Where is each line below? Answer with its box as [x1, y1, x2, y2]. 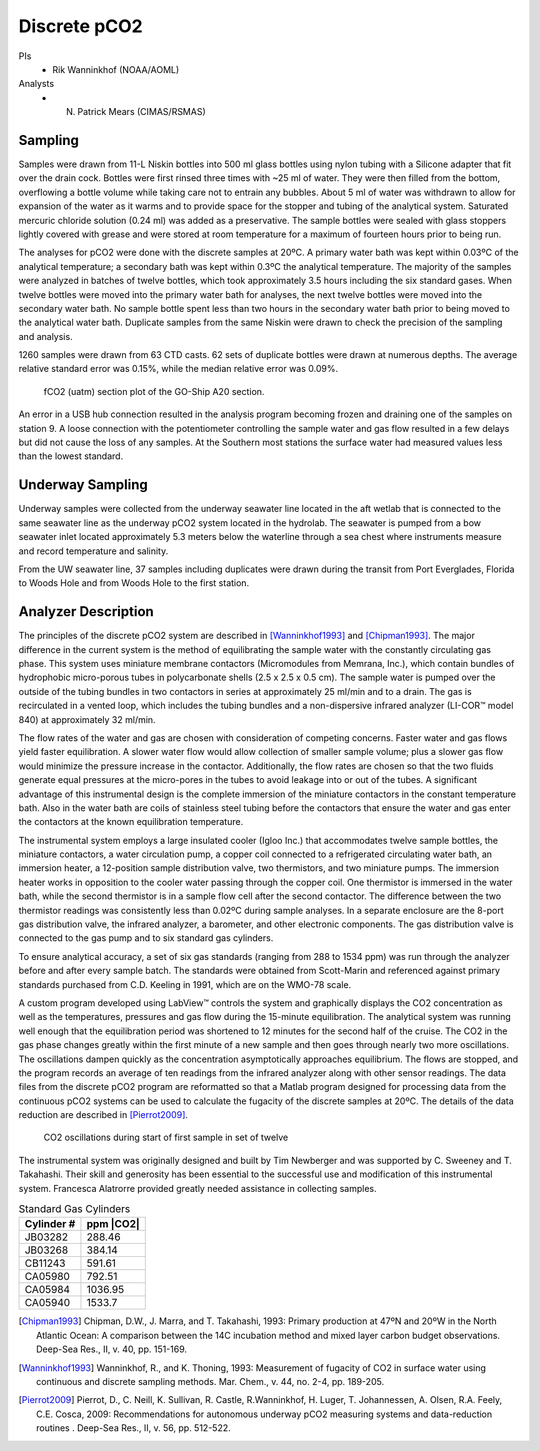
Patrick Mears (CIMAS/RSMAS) [77, 106, 207, 118]
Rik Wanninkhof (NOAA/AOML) [52, 63, 180, 75]
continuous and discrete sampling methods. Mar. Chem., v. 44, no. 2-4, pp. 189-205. [36, 1375, 385, 1387]
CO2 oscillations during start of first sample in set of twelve [43, 1131, 289, 1144]
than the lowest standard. [18, 450, 124, 462]
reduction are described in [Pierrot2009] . [18, 1109, 189, 1121]
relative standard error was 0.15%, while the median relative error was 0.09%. [18, 363, 339, 375]
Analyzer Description [18, 603, 154, 620]
